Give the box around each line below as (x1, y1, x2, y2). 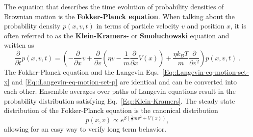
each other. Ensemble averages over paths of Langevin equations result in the (4, 86, 236, 96)
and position (187, 21, 225, 31)
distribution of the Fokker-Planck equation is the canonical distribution (4, 105, 218, 115)
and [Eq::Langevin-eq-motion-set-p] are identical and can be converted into (11, 76, 237, 86)
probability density (4, 21, 61, 31)
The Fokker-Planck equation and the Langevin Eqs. (4, 66, 159, 77)
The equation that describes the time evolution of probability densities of (4, 1, 224, 11)
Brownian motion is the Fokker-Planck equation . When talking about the (4, 11, 235, 21)
